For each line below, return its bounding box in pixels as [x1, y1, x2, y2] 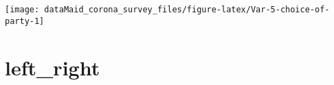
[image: [5, 5, 40, 14]
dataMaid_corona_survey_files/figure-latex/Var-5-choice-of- [44, 5, 330, 14]
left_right [5, 53, 100, 81]
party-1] [5, 16, 45, 26]
